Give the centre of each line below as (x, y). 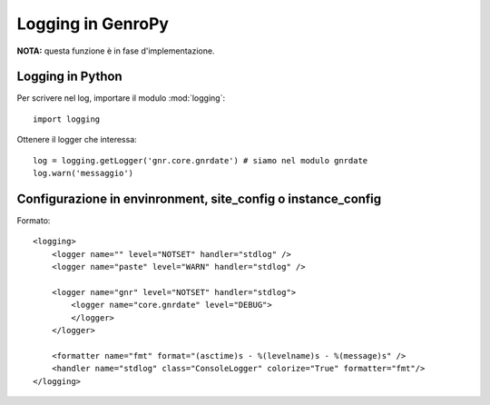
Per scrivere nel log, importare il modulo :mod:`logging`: (121, 98)
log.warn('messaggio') (83, 173)
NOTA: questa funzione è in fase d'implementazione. (116, 51)
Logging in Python (69, 77)
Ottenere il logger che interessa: (77, 140)
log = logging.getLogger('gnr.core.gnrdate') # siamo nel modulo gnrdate (201, 160)
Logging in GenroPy (93, 24)
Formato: (34, 220)
